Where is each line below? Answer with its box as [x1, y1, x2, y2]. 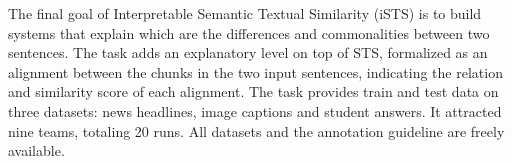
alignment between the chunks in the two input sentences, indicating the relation [8, 61, 503, 82]
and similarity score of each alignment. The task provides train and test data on [8, 81, 499, 102]
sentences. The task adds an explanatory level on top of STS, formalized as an [8, 42, 488, 63]
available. [8, 140, 65, 161]
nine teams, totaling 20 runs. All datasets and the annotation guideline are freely [8, 120, 505, 141]
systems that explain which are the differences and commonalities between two [8, 22, 490, 43]
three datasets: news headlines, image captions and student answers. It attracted [8, 100, 502, 121]
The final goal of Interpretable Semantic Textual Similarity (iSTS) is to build [8, 3, 482, 23]
